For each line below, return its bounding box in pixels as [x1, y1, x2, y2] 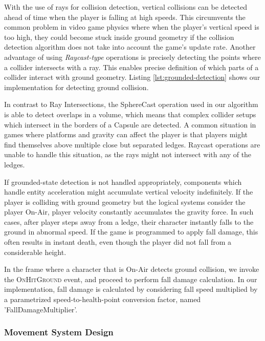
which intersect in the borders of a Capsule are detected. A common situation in [4, 119, 256, 130]
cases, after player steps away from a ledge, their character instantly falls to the [4, 216, 254, 227]
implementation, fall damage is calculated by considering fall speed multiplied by [4, 284, 258, 294]
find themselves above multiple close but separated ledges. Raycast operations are [4, 139, 260, 150]
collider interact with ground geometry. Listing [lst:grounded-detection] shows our [4, 72, 260, 82]
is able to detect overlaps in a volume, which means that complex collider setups [4, 109, 256, 119]
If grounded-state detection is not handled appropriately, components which [4, 176, 242, 187]
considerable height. [4, 246, 67, 257]
